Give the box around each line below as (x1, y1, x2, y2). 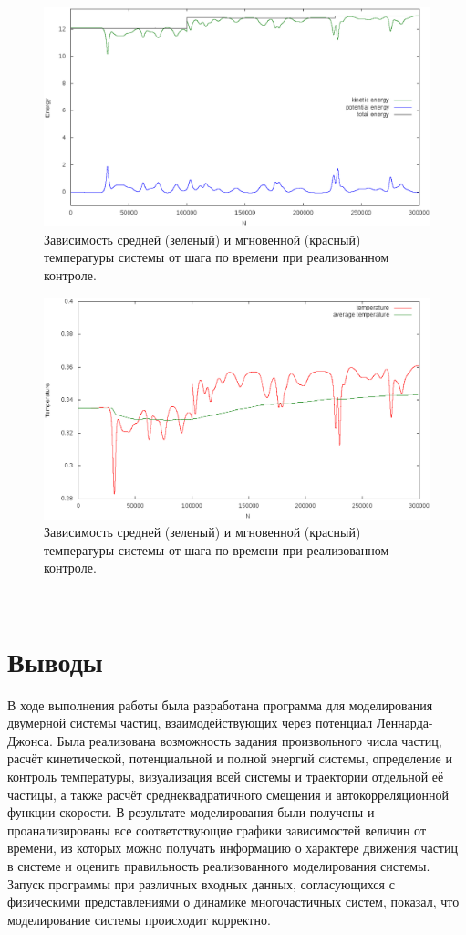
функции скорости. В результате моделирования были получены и (7, 803, 375, 822)
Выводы (7, 642, 103, 679)
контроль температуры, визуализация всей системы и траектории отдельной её (7, 767, 444, 786)
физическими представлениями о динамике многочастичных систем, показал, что (7, 892, 460, 911)
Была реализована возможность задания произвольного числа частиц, (57, 730, 442, 750)
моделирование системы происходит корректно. (7, 909, 271, 929)
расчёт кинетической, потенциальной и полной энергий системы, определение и (7, 749, 452, 768)
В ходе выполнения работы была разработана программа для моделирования (7, 695, 433, 714)
